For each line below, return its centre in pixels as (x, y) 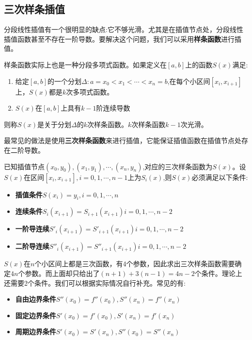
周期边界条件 (36, 332)
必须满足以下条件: (220, 177)
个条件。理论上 (218, 273)
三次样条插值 (34, 9)
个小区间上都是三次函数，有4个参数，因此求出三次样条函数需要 (135, 264)
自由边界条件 (36, 299)
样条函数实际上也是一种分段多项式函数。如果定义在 (85, 64)
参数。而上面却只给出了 (62, 273)
